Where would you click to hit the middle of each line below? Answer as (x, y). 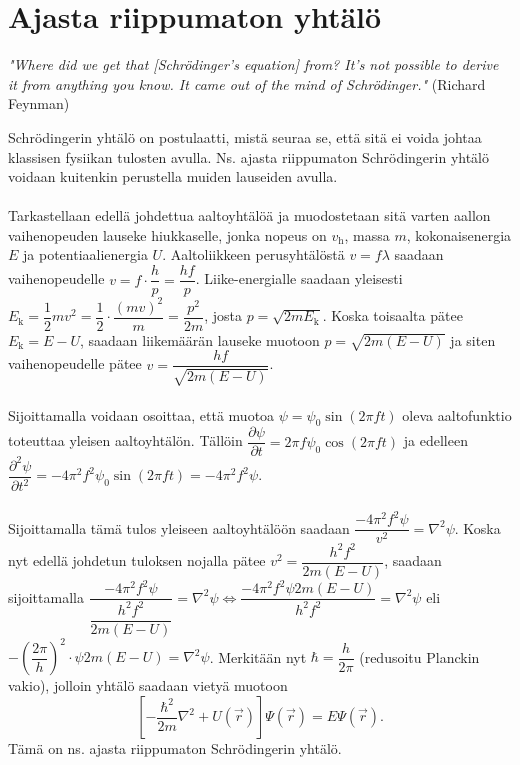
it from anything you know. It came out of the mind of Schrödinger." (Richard (247, 83)
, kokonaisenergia (459, 234)
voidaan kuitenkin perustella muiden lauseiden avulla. (173, 176)
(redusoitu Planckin (419, 656)
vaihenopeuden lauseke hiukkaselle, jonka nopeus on (167, 234)
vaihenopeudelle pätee (75, 363)
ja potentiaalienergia (85, 254)
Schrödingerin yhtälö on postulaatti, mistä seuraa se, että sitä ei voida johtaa (245, 136)
